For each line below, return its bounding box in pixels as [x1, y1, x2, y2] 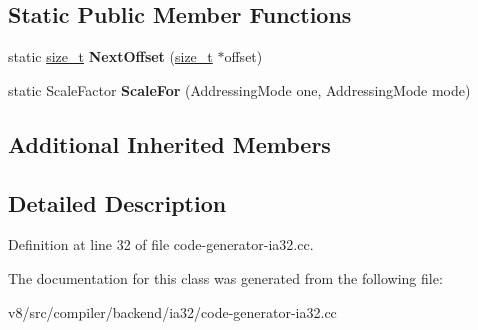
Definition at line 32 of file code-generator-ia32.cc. [8, 234, 314, 255]
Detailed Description [8, 187, 227, 218]
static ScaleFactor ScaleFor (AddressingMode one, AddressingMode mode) [8, 79, 471, 100]
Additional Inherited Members [8, 128, 331, 159]
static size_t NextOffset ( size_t [8, 46, 213, 67]
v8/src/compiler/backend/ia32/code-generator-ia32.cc [8, 301, 337, 322]
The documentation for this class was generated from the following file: [8, 267, 443, 288]
